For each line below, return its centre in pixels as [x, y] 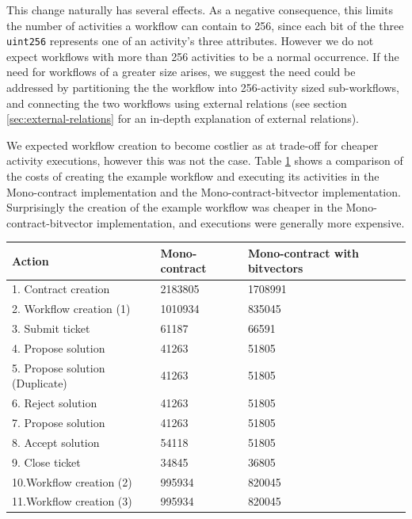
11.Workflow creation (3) [72, 501]
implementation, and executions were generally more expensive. [251, 222]
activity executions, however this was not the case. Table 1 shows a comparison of [205, 160]
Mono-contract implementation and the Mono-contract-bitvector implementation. [204, 191]
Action [31, 260]
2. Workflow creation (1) [71, 309]
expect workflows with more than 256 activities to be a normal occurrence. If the [203, 56]
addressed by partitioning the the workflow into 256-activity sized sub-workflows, [203, 88]
